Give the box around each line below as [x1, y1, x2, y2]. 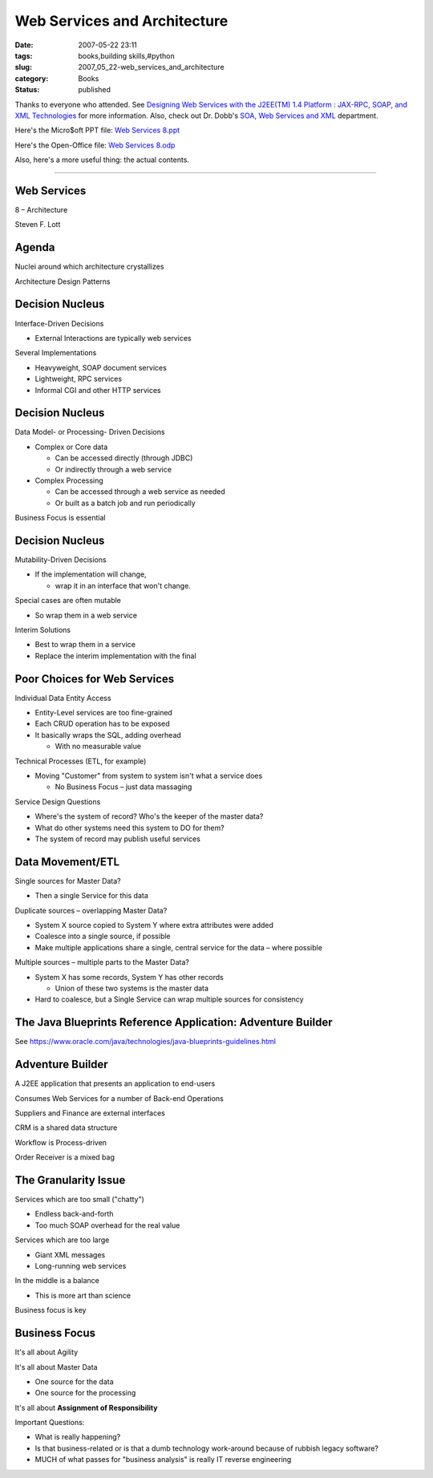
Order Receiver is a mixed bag [14, 1152, 115, 1162]
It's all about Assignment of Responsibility [14, 1403, 158, 1412]
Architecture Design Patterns [14, 277, 111, 286]
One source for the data [34, 1376, 114, 1387]
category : [14, 73, 49, 83]
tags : [14, 51, 33, 60]
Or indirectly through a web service [55, 464, 172, 474]
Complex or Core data [34, 442, 108, 451]
